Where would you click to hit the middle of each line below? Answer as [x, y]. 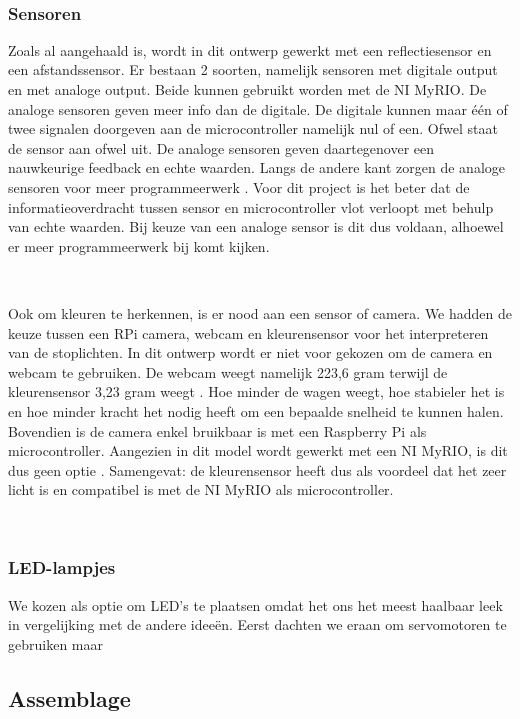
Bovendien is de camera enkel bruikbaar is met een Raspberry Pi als [217, 430]
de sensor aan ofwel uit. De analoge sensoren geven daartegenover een [221, 147]
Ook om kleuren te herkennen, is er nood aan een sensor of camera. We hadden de [260, 312]
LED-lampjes [62, 567]
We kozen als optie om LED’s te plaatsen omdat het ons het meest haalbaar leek [255, 604]
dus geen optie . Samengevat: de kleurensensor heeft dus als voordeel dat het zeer [257, 469]
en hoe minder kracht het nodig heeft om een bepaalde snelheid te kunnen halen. [256, 410]
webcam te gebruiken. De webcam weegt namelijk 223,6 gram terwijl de [228, 371]
